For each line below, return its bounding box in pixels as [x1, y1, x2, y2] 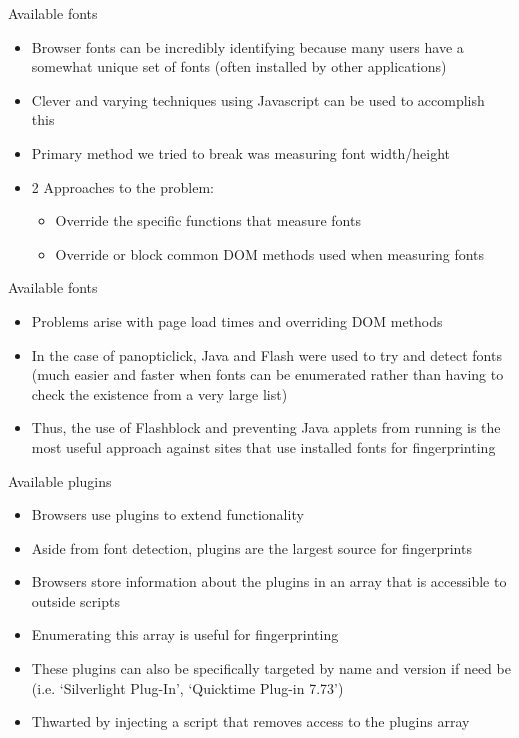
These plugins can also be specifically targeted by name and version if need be [31, 658, 511, 679]
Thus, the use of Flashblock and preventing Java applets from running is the [31, 417, 501, 438]
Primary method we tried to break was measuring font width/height [31, 142, 451, 163]
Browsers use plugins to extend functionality [31, 504, 304, 525]
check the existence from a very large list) [31, 383, 288, 404]
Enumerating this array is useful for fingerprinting [31, 624, 339, 645]
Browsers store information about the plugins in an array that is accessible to [31, 571, 507, 592]
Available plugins [8, 470, 112, 491]
